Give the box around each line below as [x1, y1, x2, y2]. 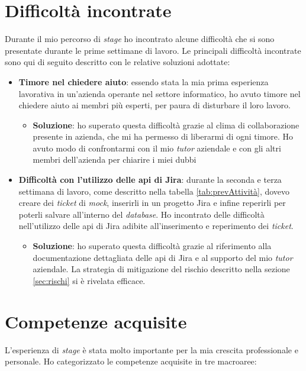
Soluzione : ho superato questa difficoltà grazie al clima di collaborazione [33, 118, 299, 131]
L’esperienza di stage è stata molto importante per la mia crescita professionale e [5, 343, 298, 356]
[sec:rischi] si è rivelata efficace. [33, 274, 146, 286]
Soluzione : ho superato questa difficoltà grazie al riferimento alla [33, 240, 272, 252]
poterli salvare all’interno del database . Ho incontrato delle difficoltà [18, 208, 265, 220]
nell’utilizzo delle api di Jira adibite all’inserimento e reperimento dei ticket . [18, 220, 294, 232]
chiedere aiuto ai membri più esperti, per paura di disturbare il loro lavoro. [18, 99, 291, 111]
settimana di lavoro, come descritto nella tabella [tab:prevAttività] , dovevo [18, 185, 290, 197]
